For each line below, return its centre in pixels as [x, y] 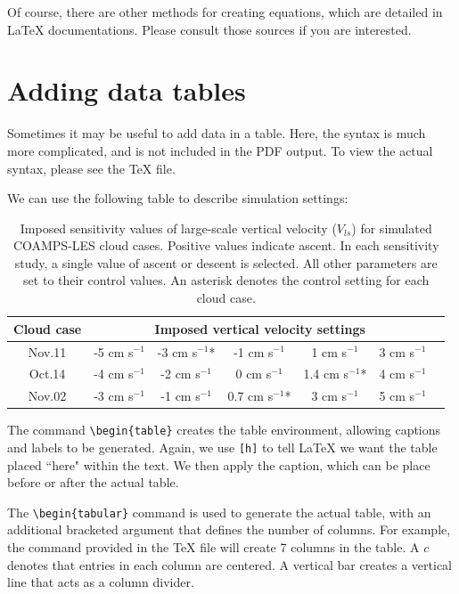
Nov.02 [47, 396]
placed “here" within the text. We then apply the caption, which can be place [219, 464]
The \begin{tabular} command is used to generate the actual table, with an [219, 512]
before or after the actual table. [93, 482]
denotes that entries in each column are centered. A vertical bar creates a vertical [229, 564]
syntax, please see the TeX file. [91, 168]
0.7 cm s [250, 396]
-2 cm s [180, 374]
